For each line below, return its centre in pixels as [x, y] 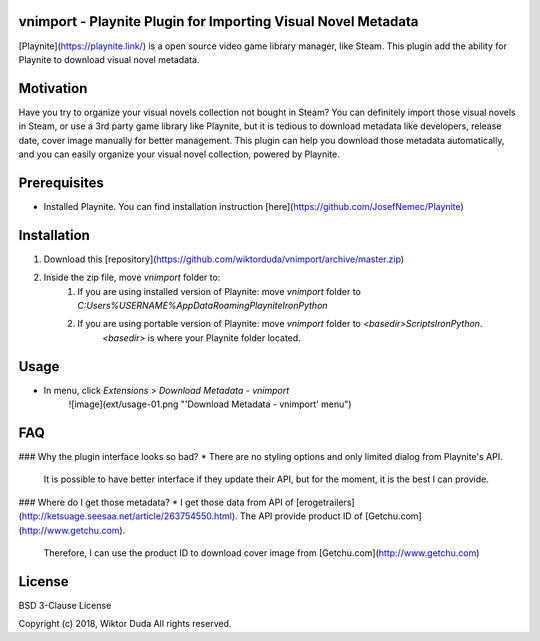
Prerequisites [61, 182]
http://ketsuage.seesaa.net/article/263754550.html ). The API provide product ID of [192, 516]
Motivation [53, 88]
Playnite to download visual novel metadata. [109, 59]
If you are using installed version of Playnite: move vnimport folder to [219, 291]
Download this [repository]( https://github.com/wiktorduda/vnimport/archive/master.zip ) [224, 259]
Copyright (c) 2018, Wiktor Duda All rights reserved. [125, 624]
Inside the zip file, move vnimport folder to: [132, 277]
